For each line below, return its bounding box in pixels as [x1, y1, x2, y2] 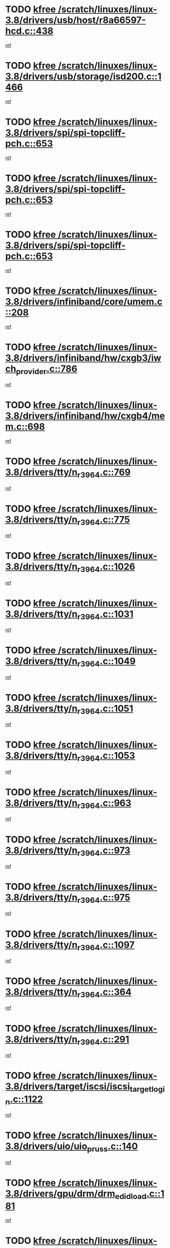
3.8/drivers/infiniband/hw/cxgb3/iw [5, 352, 161, 363]
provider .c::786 [16, 363, 78, 376]
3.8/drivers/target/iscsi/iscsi [5, 1081, 130, 1092]
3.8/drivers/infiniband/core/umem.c [5, 296, 162, 307]
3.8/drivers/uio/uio [5, 1141, 88, 1152]
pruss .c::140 [87, 1141, 138, 1154]
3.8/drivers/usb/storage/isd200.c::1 [5, 71, 161, 82]
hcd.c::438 [5, 25, 54, 37]
